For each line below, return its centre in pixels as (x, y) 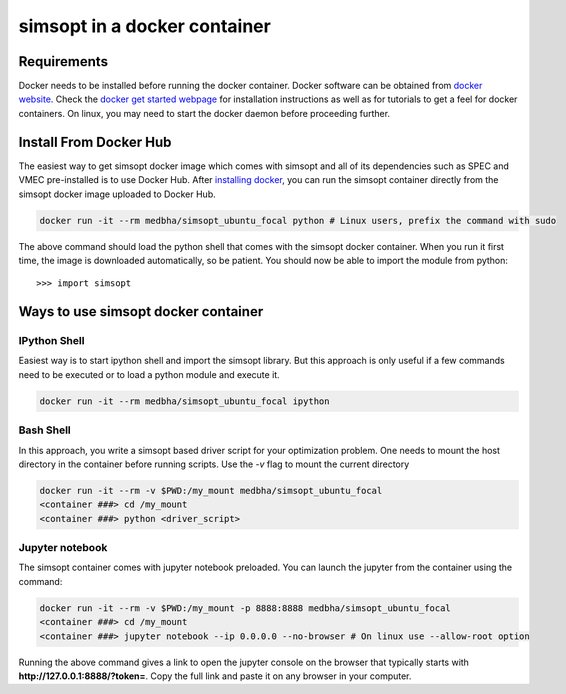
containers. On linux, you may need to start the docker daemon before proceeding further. (204, 113)
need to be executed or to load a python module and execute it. (149, 374)
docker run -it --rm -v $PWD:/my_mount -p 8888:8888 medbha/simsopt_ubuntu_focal (245, 608)
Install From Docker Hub (95, 141)
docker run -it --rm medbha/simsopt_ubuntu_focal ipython (184, 401)
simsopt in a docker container (145, 26)
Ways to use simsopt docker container (141, 311)
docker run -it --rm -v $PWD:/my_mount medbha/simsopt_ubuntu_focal (211, 490)
